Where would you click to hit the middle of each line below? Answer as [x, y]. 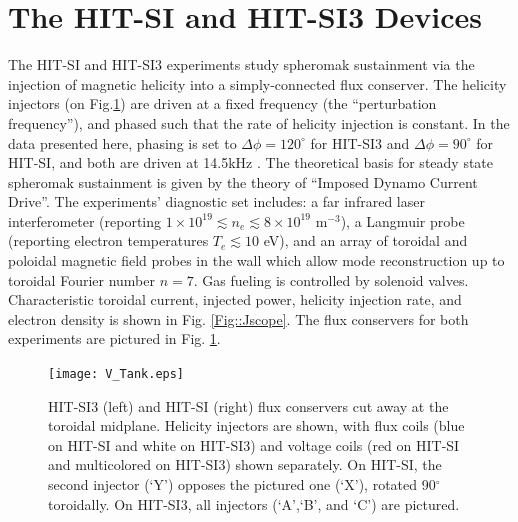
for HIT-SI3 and [360, 142]
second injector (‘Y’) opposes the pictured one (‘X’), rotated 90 [242, 484]
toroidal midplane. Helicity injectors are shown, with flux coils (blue [256, 425]
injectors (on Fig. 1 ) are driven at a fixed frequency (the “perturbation [222, 103]
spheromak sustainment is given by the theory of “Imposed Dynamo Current [243, 181]
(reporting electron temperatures [108, 240]
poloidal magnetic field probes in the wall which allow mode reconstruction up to [256, 260]
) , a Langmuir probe [402, 220]
